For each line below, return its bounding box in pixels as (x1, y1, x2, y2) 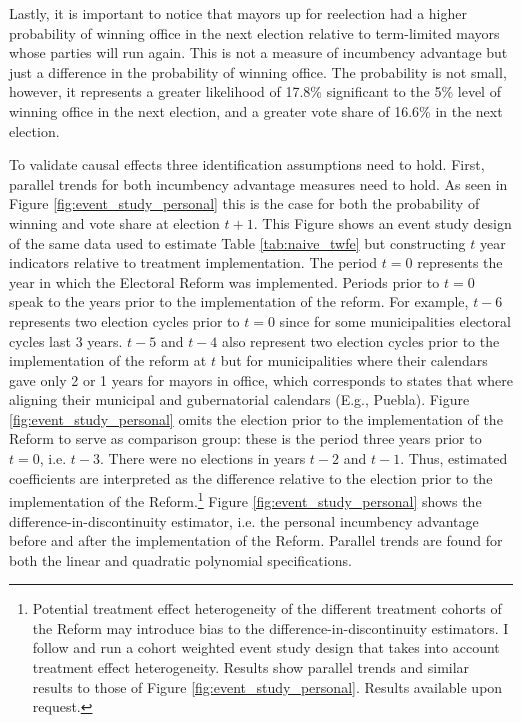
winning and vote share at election (9, 212, 220, 233)
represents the (417, 252, 503, 273)
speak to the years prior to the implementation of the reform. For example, (9, 291, 469, 312)
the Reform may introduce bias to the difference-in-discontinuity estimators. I (32, 617, 509, 638)
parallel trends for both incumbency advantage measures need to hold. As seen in (9, 173, 508, 194)
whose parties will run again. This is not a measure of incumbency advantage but (9, 42, 508, 63)
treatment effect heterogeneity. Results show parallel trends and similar (32, 657, 470, 678)
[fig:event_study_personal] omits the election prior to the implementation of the (9, 408, 503, 429)
